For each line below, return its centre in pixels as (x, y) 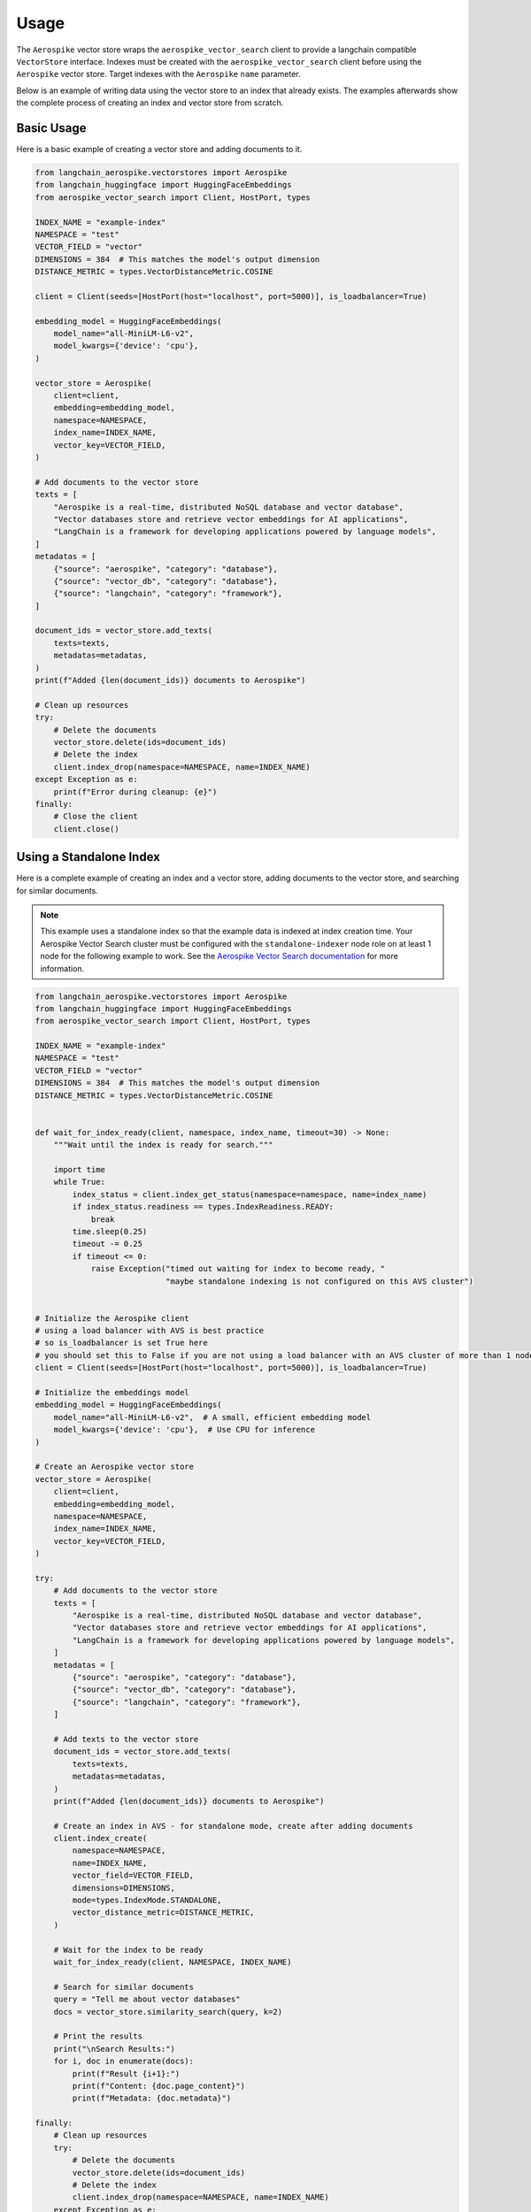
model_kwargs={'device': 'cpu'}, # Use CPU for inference (185, 1430)
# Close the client (96, 817)
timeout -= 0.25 (108, 1244)
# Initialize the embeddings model (112, 1393)
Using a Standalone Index (88, 857)
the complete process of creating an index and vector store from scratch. (150, 103)
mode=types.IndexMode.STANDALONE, (147, 1901)
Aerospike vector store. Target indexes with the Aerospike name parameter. (158, 74)
